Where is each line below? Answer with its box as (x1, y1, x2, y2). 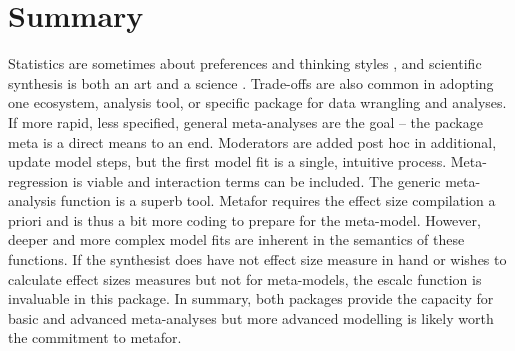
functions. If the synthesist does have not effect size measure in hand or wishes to (8, 249, 507, 270)
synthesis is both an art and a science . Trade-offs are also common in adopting (8, 72, 494, 93)
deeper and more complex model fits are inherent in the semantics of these (8, 229, 465, 250)
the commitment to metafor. (8, 327, 182, 348)
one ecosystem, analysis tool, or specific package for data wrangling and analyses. (8, 92, 507, 113)
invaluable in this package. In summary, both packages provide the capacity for (8, 288, 494, 309)
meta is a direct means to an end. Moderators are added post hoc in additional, (8, 131, 497, 152)
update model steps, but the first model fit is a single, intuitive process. (8, 151, 447, 172)
